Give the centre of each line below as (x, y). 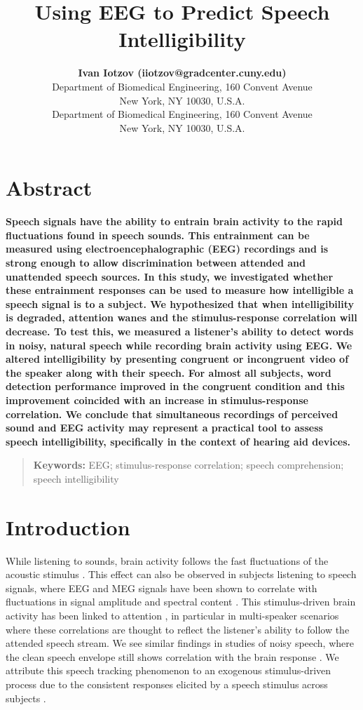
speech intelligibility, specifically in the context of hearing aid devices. (178, 441)
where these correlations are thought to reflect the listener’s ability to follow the (178, 629)
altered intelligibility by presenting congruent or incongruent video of (177, 359)
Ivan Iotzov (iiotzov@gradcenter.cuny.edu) (182, 73)
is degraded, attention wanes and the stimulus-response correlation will (181, 317)
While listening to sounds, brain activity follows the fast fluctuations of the (167, 560)
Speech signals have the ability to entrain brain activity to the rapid (174, 221)
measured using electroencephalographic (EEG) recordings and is (167, 249)
